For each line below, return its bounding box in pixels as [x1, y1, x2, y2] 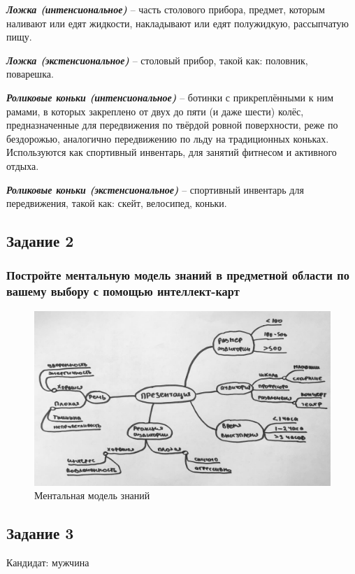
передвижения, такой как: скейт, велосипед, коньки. [6, 196, 227, 210]
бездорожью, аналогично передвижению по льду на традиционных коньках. [6, 131, 329, 145]
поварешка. [6, 66, 54, 81]
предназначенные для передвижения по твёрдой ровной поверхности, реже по [6, 117, 338, 132]
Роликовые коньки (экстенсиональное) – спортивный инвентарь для [6, 182, 304, 196]
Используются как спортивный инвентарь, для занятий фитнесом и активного [6, 145, 337, 159]
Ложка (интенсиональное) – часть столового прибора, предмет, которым [6, 2, 325, 16]
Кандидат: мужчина [6, 555, 89, 570]
